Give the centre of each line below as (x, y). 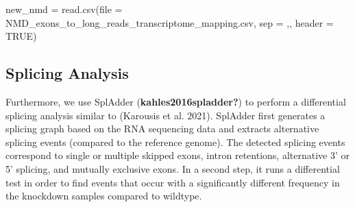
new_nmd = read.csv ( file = (64, 9)
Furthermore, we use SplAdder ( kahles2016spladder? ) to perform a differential (176, 101)
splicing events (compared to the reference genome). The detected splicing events (175, 142)
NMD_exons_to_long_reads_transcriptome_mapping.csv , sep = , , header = (170, 22)
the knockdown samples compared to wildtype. (104, 196)
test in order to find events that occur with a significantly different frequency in (173, 182)
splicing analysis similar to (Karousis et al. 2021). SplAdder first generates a (166, 115)
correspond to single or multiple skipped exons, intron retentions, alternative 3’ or (177, 155)
